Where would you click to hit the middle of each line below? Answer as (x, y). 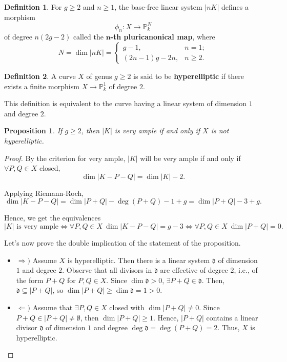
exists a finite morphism (42, 86)
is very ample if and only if (157, 130)
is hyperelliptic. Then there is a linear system (139, 260)
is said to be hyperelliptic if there (189, 76)
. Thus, (229, 327)
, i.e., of (246, 270)
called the (88, 37)
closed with (127, 307)
